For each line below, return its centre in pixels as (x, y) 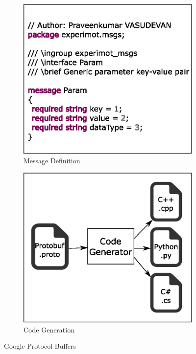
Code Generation (49, 329)
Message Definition (52, 161)
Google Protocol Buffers (40, 346)
